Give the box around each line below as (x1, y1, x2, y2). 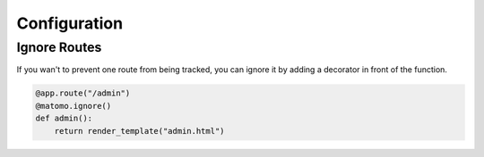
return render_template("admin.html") (54, 126, 225, 136)
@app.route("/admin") (35, 88, 131, 98)
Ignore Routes (16, 39, 102, 55)
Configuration (16, 13, 124, 33)
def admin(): (35, 113, 93, 124)
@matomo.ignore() (35, 101, 112, 111)
